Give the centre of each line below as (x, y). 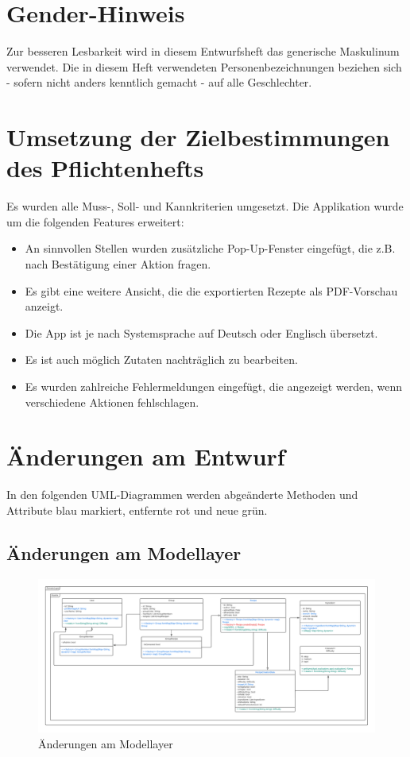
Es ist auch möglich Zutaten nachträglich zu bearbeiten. (161, 359)
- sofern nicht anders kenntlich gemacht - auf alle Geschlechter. (159, 82)
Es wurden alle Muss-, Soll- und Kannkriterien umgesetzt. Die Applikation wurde (205, 206)
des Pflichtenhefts (105, 168)
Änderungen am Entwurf (146, 456)
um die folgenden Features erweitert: (95, 221)
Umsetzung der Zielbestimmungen (198, 137)
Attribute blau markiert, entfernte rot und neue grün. (137, 510)
